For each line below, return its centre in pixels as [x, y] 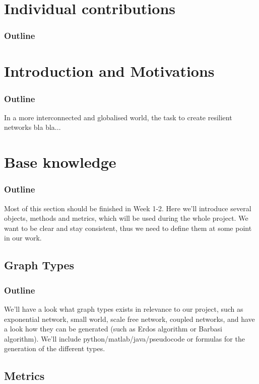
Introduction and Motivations [109, 71]
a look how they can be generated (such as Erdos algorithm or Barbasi [113, 329]
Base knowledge [60, 162]
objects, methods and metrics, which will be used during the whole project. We [126, 218]
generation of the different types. [55, 348]
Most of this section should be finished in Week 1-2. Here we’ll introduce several [128, 208]
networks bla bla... [33, 127]
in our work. [23, 238]
